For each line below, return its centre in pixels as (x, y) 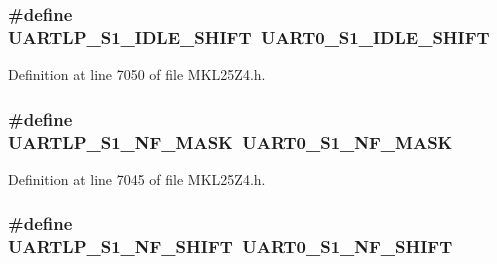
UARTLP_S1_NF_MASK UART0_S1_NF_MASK (230, 141)
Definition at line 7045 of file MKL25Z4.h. (137, 178)
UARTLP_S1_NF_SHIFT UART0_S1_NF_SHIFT (230, 246)
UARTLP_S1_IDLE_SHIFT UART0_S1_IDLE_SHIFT (249, 36)
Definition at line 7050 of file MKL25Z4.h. (137, 74)
